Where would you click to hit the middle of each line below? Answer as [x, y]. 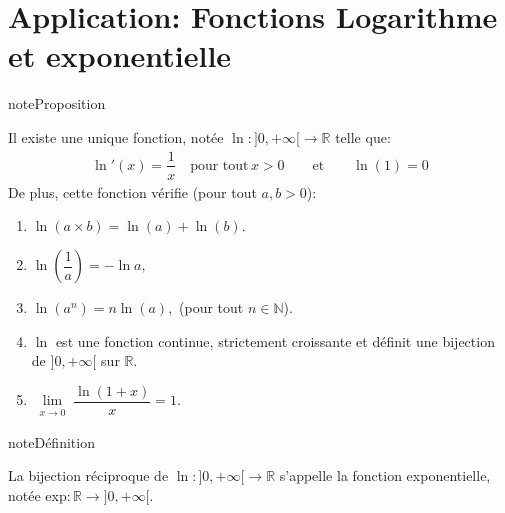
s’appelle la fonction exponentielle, [385, 475]
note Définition [51, 441]
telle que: [363, 136]
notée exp [37, 495]
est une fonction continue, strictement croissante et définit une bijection [275, 340]
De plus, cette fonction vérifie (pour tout [132, 191]
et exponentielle [120, 55]
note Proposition [57, 103]
